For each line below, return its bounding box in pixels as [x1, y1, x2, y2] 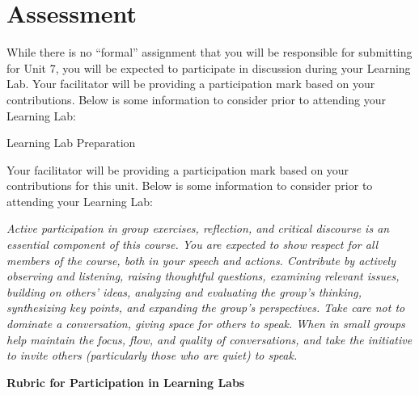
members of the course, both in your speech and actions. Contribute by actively [6, 251, 396, 268]
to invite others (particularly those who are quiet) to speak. [6, 347, 298, 364]
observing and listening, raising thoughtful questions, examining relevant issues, [6, 268, 400, 284]
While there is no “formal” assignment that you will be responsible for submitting [6, 44, 413, 61]
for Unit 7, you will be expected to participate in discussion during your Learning [6, 59, 411, 76]
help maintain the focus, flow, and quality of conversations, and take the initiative [6, 331, 413, 348]
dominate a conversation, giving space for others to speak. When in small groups [6, 315, 405, 332]
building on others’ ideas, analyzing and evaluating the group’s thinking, [6, 283, 362, 300]
